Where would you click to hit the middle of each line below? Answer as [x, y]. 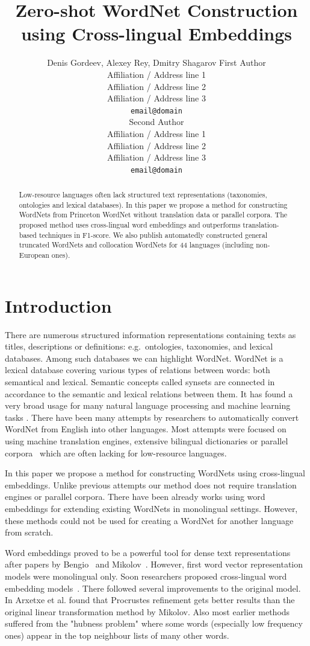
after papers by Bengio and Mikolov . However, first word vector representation [154, 564]
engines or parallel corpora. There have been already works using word [135, 497]
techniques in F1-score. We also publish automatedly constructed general [153, 235]
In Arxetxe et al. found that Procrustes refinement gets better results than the [150, 600]
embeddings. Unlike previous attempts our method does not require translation [151, 484]
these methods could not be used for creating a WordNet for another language [149, 520]
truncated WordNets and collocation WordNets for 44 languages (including [136, 245]
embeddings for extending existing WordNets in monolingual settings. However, [151, 509]
